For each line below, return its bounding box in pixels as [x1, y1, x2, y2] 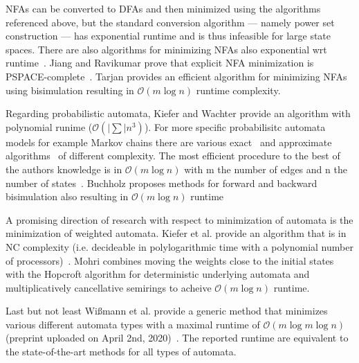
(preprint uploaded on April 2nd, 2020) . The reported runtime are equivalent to [6, 330, 349, 345]
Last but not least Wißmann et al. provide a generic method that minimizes [6, 303, 328, 318]
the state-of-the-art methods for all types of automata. [6, 344, 237, 359]
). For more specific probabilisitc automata [144, 119, 326, 134]
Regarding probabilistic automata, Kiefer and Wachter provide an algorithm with [6, 106, 351, 121]
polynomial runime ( [6, 119, 93, 134]
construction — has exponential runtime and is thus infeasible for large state [6, 28, 331, 43]
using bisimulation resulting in [6, 82, 134, 97]
